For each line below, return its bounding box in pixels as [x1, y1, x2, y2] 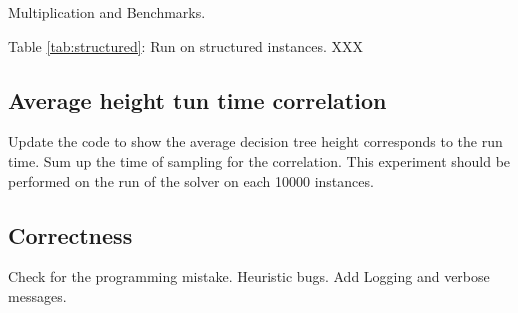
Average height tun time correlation [8, 84, 387, 115]
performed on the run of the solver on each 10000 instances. [8, 170, 374, 191]
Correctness [8, 219, 133, 250]
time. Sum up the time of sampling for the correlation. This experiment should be [8, 150, 511, 171]
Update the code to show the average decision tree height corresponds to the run [8, 131, 503, 152]
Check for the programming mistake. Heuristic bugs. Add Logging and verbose [8, 266, 490, 287]
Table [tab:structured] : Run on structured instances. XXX [8, 35, 363, 56]
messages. [8, 285, 67, 306]
